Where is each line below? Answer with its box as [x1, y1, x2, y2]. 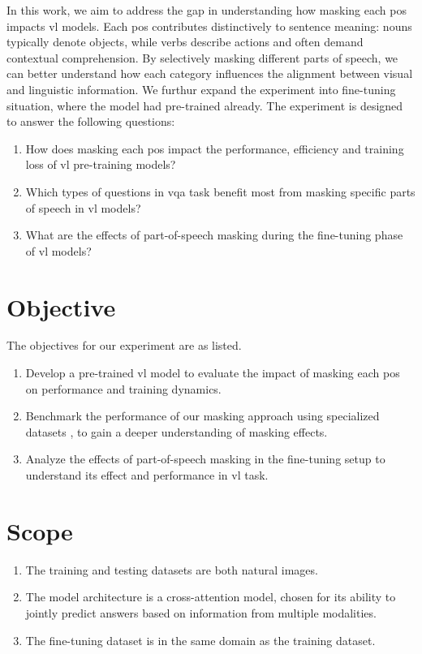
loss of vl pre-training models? [25, 156, 176, 173]
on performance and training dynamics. [25, 380, 222, 397]
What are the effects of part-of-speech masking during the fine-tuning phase [25, 226, 403, 243]
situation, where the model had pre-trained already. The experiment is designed [6, 97, 403, 114]
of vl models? [25, 242, 92, 259]
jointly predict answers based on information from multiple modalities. [25, 604, 377, 621]
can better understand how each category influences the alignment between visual [6, 65, 413, 82]
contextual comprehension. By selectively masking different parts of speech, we [6, 49, 398, 66]
